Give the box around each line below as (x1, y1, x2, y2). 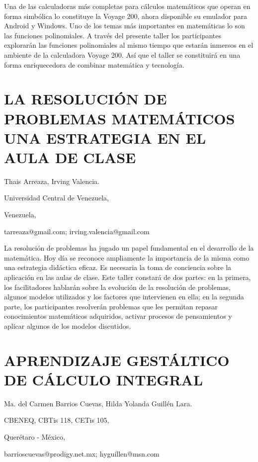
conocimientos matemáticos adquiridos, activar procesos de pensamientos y (4, 311, 232, 321)
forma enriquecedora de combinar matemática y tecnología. (4, 59, 184, 70)
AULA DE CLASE (4, 147, 136, 167)
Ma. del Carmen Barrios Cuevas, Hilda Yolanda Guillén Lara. (4, 398, 192, 408)
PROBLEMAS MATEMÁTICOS (4, 108, 235, 128)
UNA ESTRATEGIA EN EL (4, 127, 206, 148)
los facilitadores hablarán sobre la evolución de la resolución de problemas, (4, 281, 231, 292)
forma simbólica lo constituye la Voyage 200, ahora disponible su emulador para (4, 10, 247, 21)
